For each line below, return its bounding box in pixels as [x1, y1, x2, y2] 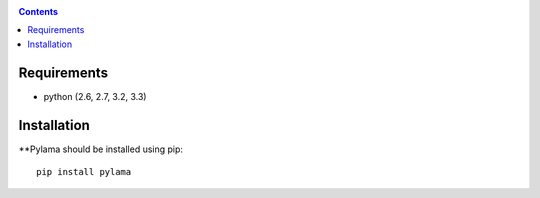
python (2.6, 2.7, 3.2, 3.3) [43, 90, 147, 102]
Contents [18, 6, 59, 17]
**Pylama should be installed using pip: [18, 143, 184, 155]
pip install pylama [36, 166, 132, 177]
